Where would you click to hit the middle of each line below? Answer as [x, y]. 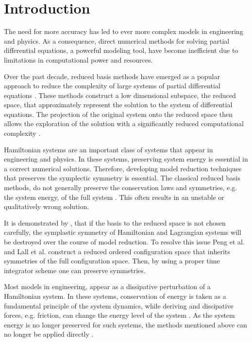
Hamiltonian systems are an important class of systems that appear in [109, 149]
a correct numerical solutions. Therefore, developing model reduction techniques [123, 168]
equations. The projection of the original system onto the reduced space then [118, 114]
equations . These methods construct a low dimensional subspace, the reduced [120, 95]
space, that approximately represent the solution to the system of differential [118, 105]
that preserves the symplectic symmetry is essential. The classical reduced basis [122, 178]
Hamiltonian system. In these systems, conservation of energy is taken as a [115, 296]
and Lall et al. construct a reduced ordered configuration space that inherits [117, 251]
